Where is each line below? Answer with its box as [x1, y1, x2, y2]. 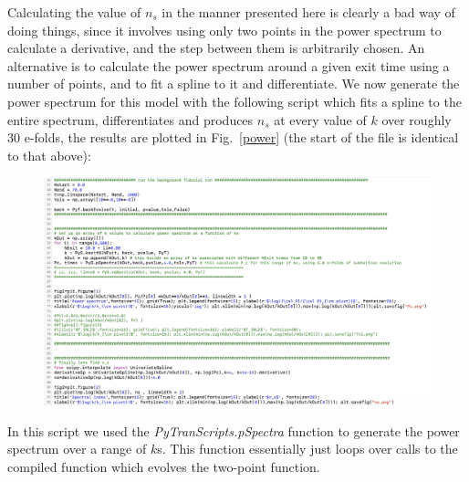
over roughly [381, 110, 452, 129]
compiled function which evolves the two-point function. [7, 456, 320, 476]
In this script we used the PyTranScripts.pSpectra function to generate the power [7, 421, 460, 440]
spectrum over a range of [7, 439, 147, 458]
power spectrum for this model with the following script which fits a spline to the [7, 91, 462, 110]
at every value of [274, 110, 367, 129]
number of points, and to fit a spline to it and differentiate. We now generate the [7, 74, 460, 93]
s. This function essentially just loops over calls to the [157, 439, 458, 458]
